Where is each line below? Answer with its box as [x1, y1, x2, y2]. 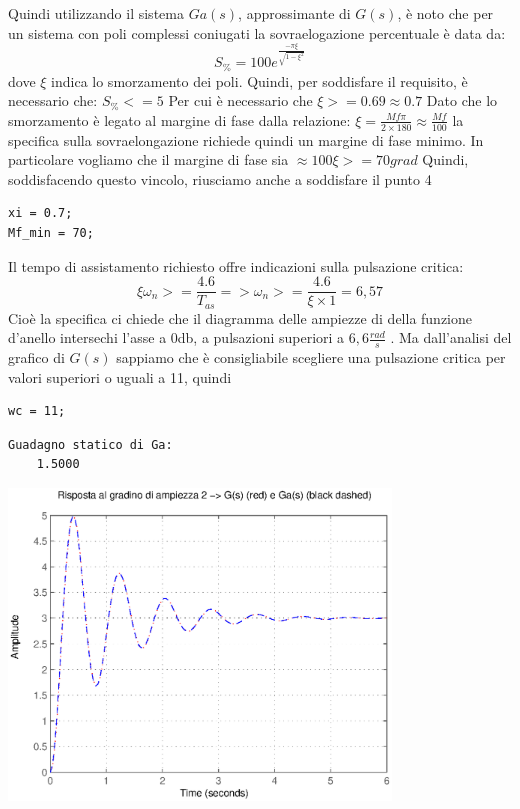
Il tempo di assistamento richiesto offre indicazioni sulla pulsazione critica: [8, 255, 464, 276]
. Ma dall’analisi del [390, 327, 512, 348]
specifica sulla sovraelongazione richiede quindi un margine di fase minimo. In [8, 129, 484, 150]
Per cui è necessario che [168, 90, 313, 111]
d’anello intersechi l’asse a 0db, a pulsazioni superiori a [8, 327, 345, 348]
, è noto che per [397, 3, 494, 23]
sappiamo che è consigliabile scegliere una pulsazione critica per [116, 347, 506, 368]
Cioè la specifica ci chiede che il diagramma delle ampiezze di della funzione [8, 307, 473, 328]
